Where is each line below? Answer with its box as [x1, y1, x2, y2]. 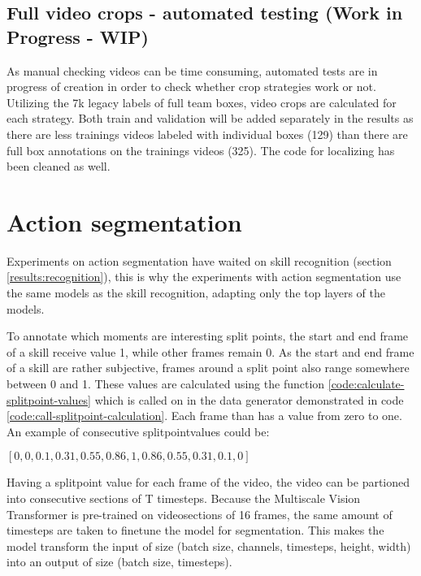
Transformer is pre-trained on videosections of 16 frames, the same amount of [7, 505, 393, 522]
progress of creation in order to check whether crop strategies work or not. [7, 78, 376, 95]
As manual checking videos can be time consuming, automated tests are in [7, 62, 378, 79]
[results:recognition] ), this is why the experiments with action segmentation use [7, 268, 401, 285]
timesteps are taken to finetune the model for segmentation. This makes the [7, 522, 384, 539]
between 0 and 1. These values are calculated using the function [7, 375, 325, 392]
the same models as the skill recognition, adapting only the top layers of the [7, 284, 385, 301]
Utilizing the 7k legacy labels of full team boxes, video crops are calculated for [7, 93, 397, 110]
